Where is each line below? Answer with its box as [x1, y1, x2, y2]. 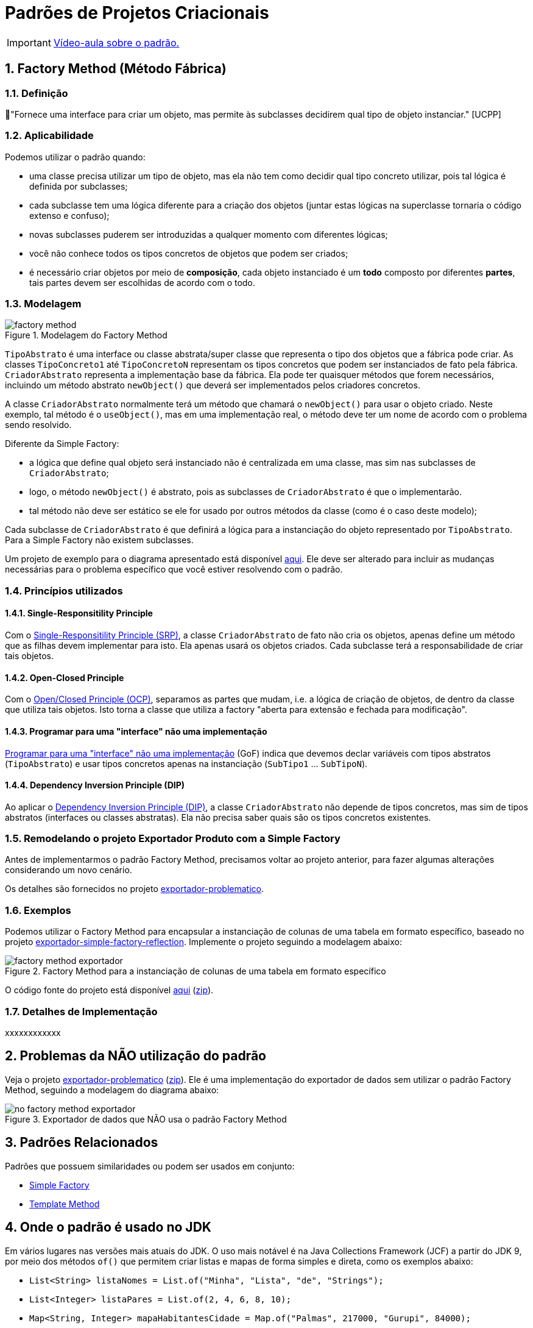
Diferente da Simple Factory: [5, 438, 119, 449]
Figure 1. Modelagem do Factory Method [5, 330, 168, 341]
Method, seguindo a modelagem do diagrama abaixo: [5, 1084, 219, 1095]
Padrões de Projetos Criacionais [5, 2, 269, 23]
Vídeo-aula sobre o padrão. [53, 36, 180, 49]
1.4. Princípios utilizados [5, 584, 123, 597]
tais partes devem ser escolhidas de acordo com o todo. [29, 277, 255, 288]
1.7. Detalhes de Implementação [5, 1005, 158, 1018]
